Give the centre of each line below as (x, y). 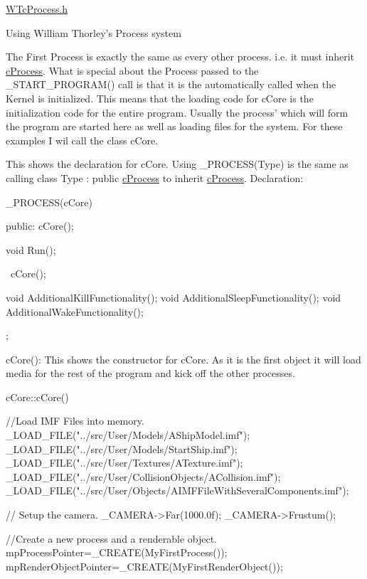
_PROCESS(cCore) (49, 202)
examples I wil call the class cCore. (82, 140)
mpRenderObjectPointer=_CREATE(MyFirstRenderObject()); (144, 566)
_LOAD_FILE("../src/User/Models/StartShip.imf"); (122, 448)
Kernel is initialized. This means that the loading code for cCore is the (160, 98)
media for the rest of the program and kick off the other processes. (150, 373)
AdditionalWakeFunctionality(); (75, 311)
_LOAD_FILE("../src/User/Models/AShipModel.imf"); (128, 435)
